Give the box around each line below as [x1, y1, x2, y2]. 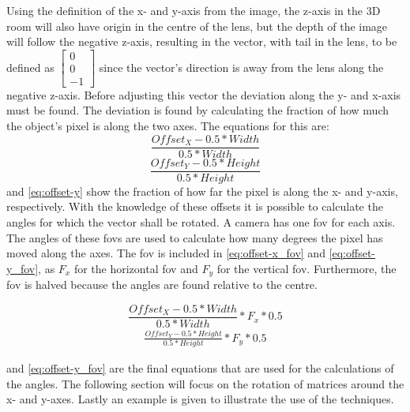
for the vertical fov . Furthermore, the [216, 260, 397, 276]
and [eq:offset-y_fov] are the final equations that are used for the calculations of [6, 359, 394, 376]
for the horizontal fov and [73, 260, 198, 276]
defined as [6, 58, 55, 75]
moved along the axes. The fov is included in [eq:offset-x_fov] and [6, 245, 325, 261]
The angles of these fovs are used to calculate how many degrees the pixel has [6, 229, 383, 245]
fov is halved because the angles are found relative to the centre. [6, 276, 318, 293]
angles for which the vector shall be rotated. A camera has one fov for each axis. [6, 213, 396, 230]
